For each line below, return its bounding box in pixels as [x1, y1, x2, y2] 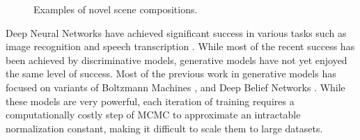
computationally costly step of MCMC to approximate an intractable [6, 107, 301, 122]
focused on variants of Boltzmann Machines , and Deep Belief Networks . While [6, 79, 345, 94]
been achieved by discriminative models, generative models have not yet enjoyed [6, 52, 347, 67]
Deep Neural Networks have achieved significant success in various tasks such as [6, 25, 347, 40]
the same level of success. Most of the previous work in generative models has [6, 66, 336, 81]
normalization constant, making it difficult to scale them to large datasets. [6, 120, 323, 135]
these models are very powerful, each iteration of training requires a [6, 93, 295, 108]
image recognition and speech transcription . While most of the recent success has [6, 39, 355, 54]
